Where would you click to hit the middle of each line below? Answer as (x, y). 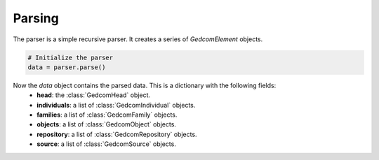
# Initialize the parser (71, 57)
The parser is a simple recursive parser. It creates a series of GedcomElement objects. (138, 39)
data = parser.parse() (67, 67)
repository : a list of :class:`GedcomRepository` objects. (117, 134)
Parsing (36, 18)
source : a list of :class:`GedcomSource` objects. (107, 144)
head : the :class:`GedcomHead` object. (94, 95)
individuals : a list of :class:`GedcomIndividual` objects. (116, 105)
